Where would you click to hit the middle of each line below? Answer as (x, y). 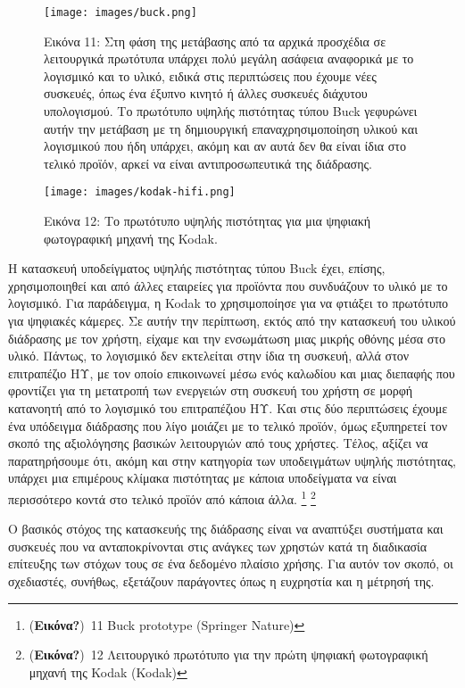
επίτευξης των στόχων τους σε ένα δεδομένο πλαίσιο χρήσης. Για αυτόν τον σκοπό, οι (231, 564)
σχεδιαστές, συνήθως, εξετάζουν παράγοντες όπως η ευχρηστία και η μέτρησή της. (221, 581)
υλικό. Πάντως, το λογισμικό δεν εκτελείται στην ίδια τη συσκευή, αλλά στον (209, 356)
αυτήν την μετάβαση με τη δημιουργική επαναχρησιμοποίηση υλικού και (231, 128)
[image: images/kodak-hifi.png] (140, 192)
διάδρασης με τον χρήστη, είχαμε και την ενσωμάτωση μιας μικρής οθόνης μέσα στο (227, 338)
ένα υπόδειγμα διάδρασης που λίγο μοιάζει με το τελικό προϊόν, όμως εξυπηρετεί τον (228, 425)
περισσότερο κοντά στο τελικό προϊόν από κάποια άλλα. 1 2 (162, 497)
